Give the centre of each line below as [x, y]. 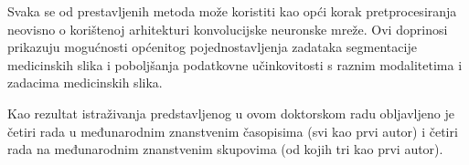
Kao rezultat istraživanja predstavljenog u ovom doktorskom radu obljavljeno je [231, 113]
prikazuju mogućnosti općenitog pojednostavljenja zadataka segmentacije [212, 47]
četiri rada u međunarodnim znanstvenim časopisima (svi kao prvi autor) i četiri [233, 131]
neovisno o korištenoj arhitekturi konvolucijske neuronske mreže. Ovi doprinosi [228, 29]
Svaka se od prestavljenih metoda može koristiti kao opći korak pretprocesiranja [232, 11]
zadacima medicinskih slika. [85, 82]
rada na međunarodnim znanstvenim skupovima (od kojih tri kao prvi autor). [225, 149]
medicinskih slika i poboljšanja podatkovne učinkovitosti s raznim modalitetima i [235, 64]
